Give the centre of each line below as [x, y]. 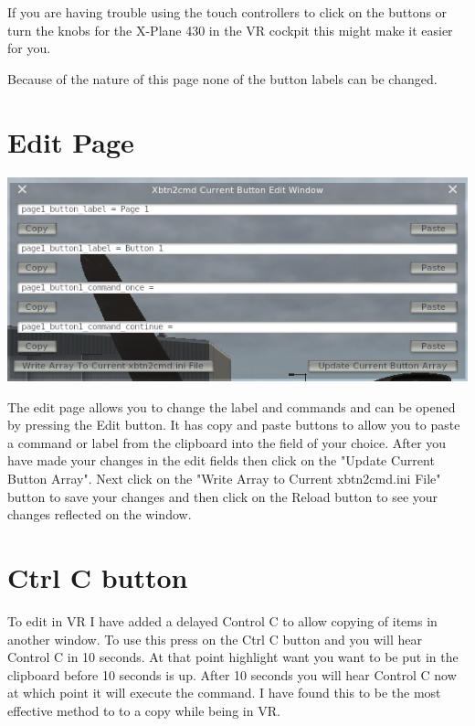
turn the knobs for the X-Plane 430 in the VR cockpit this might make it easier [230, 30]
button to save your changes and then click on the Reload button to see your [223, 496]
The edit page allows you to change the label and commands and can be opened [232, 406]
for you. [29, 48]
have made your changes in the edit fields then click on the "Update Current [221, 460]
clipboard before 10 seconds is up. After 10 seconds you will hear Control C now [232, 674]
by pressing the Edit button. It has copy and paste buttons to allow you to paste [234, 425]
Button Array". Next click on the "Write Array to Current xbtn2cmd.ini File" [224, 479]
